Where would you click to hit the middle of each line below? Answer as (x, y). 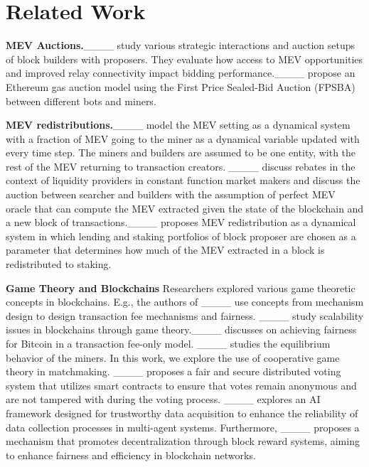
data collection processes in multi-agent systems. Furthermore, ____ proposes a (183, 427)
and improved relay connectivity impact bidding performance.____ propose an (181, 73)
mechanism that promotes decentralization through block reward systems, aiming (183, 441)
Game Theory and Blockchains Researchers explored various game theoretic (181, 288)
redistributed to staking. (59, 264)
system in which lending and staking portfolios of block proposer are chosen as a (181, 236)
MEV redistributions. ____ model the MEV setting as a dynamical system (178, 125)
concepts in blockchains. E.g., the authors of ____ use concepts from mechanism (185, 302)
